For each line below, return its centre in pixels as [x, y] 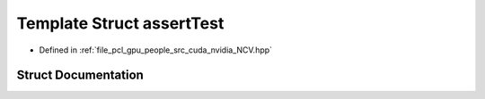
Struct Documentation [80, 75]
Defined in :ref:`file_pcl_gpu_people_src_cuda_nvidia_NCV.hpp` [156, 50]
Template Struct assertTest [120, 23]
